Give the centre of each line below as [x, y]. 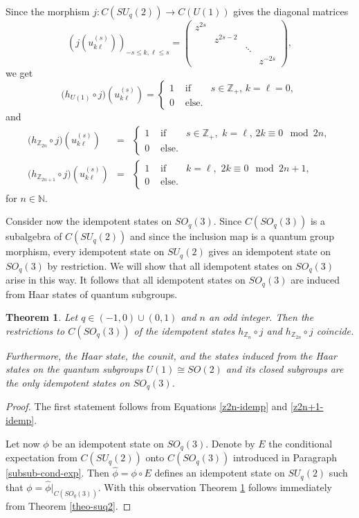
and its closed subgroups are [285, 369]
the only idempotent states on [68, 383]
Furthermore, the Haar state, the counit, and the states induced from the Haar [172, 355]
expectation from [42, 457]
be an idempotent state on [108, 443]
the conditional [301, 443]
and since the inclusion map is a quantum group [232, 236]
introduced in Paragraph [285, 457]
